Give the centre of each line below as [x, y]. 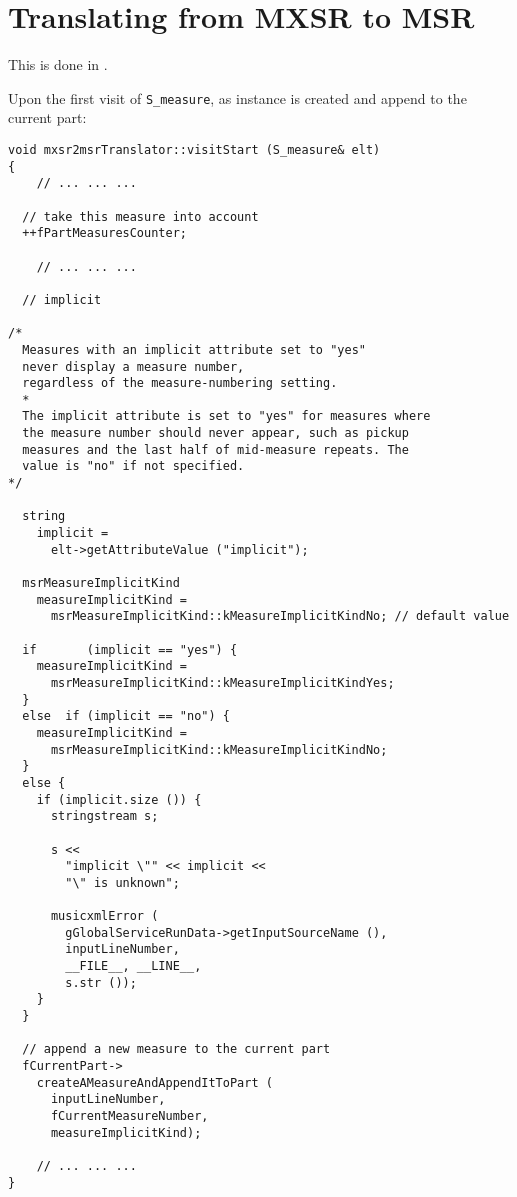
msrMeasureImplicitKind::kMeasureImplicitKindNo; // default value [280, 616]
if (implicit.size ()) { [119, 799]
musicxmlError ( [104, 916]
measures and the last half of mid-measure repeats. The [215, 449]
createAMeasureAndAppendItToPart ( [154, 1082]
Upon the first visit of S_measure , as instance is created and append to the [237, 97]
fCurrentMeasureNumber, [129, 1116]
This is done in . [58, 64]
